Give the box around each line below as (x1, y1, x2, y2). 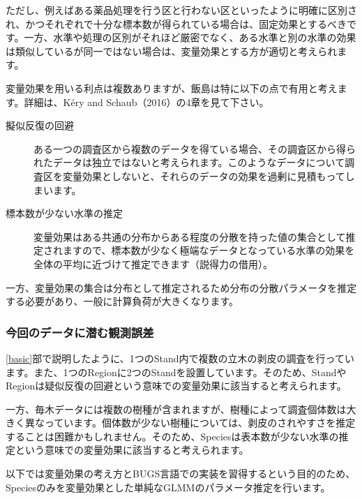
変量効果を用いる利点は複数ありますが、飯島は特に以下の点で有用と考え (6, 80, 338, 95)
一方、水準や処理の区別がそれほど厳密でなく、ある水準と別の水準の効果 (24, 30, 356, 45)
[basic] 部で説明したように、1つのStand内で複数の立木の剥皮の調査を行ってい (6, 350, 354, 365)
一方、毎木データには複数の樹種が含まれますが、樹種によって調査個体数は (6, 401, 347, 416)
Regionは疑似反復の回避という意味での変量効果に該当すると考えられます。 (6, 378, 347, 393)
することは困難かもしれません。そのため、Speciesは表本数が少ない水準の (6, 429, 339, 443)
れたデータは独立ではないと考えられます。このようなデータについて (33, 155, 345, 170)
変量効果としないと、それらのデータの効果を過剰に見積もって (62, 168, 345, 183)
